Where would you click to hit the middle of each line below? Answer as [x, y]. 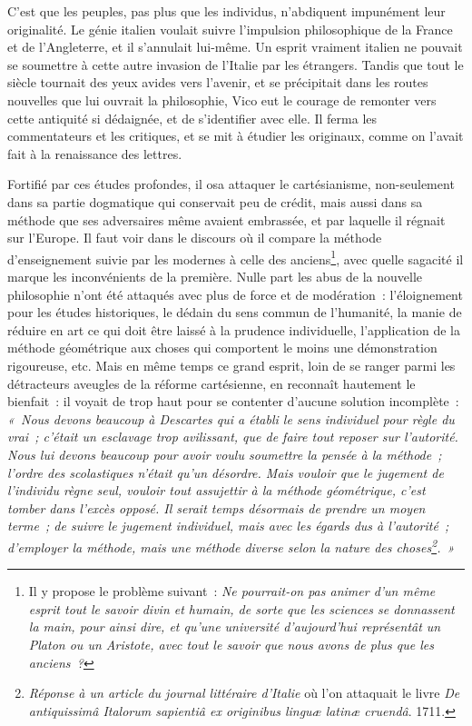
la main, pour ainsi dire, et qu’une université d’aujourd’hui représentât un [235, 627]
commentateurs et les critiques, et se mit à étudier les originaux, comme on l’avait [236, 136]
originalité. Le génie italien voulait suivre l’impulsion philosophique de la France [230, 29]
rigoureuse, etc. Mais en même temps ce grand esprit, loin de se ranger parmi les [231, 365]
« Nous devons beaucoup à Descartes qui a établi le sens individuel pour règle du [231, 418]
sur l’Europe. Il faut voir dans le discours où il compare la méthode [195, 238]
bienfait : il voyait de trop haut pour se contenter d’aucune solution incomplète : [233, 401]
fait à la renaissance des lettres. [95, 153]
